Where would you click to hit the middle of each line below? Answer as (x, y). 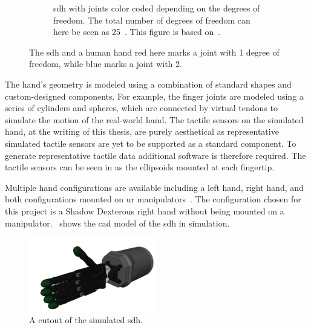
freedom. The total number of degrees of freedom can (152, 20)
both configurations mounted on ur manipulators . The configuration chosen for (153, 199)
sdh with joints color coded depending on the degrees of (157, 8)
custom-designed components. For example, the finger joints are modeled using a (154, 96)
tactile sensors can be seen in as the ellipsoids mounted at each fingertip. (140, 167)
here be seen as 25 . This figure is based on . (137, 32)
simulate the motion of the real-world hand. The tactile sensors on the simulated (154, 119)
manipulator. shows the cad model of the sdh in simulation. (117, 223)
